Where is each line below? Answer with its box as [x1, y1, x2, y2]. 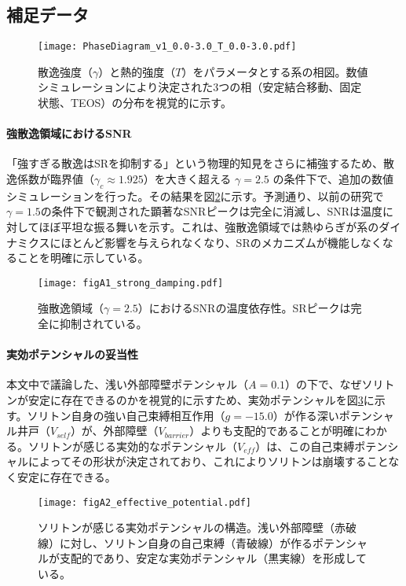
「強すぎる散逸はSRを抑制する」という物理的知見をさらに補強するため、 [6, 155, 384, 171]
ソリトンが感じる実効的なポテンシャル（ [27, 437, 237, 454]
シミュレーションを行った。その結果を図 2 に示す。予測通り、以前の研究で [6, 187, 384, 204]
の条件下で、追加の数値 [272, 171, 393, 187]
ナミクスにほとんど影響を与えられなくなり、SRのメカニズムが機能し [6, 234, 360, 250]
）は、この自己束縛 [255, 437, 355, 454]
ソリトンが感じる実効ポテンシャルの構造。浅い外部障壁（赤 [38, 519, 346, 536]
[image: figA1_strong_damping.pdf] [38, 277, 224, 289]
